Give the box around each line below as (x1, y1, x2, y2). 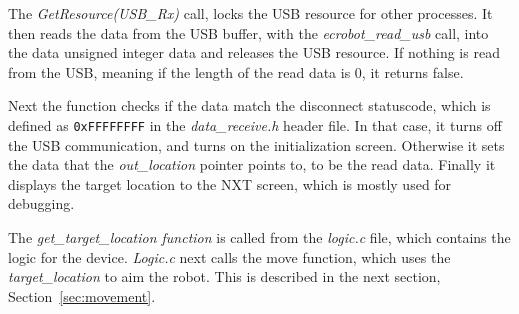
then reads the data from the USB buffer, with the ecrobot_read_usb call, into (8, 22, 489, 43)
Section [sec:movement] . (8, 285, 156, 306)
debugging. (8, 193, 75, 214)
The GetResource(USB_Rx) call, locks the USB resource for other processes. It (8, 3, 493, 23)
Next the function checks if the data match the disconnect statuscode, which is (8, 95, 491, 116)
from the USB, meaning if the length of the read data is (8, 61, 351, 82)
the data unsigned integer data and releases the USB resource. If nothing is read (8, 42, 500, 63)
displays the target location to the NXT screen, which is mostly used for (8, 173, 452, 194)
